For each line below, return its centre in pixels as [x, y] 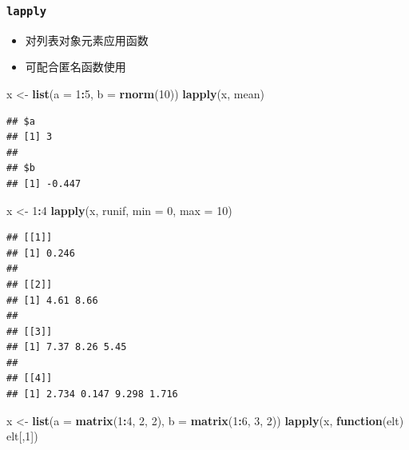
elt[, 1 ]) [22, 436]
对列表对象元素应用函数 [87, 40]
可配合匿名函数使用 [75, 67]
